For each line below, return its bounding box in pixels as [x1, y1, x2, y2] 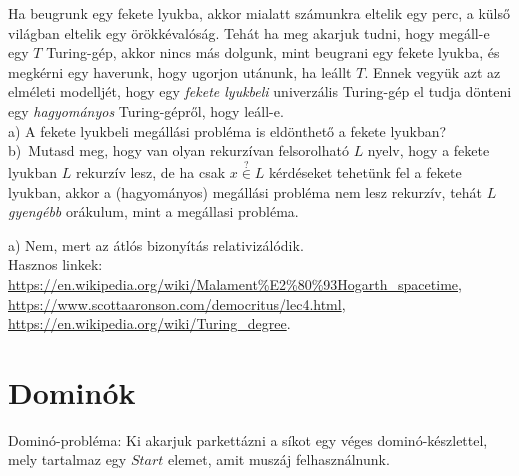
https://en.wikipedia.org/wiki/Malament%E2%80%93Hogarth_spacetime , [8, 273, 462, 294]
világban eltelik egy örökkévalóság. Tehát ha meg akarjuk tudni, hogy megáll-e [8, 22, 490, 43]
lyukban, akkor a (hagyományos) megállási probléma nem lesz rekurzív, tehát [8, 181, 483, 202]
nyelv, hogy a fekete [367, 140, 490, 161]
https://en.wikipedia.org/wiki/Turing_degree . [8, 313, 291, 334]
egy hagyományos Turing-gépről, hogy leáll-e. [8, 100, 284, 121]
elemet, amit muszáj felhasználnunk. [168, 449, 390, 470]
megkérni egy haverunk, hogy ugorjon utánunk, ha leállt [8, 61, 352, 82]
